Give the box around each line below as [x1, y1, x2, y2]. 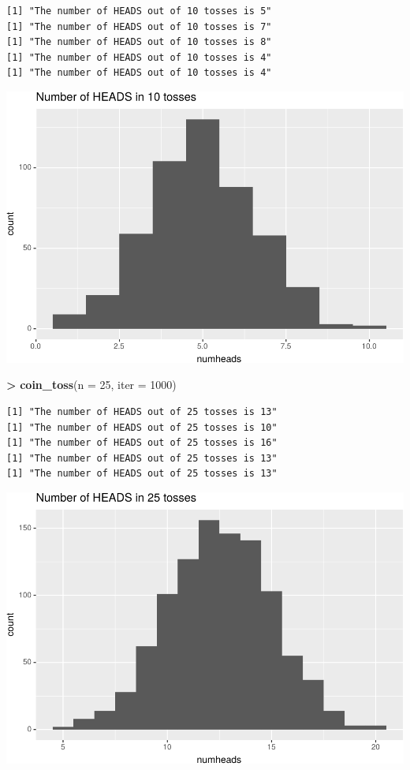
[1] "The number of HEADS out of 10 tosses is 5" [6, 6, 272, 17]
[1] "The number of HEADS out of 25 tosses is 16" [6, 437, 278, 449]
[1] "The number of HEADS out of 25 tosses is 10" [6, 421, 278, 433]
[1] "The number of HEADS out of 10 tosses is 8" [6, 36, 272, 48]
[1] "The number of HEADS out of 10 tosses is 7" [6, 21, 272, 32]
